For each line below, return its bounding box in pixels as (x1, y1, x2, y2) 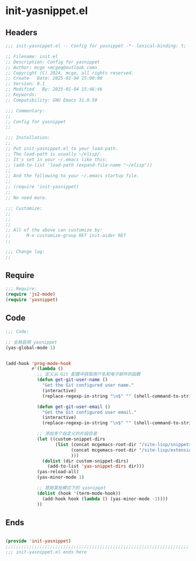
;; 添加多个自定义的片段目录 (36, 431, 98, 437)
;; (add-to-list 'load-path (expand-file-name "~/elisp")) (5, 162, 153, 168)
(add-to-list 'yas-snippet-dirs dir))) (47, 464, 145, 469)
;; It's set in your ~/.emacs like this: (5, 157, 108, 163)
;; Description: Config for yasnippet (5, 59, 100, 65)
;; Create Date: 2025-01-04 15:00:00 (5, 75, 103, 82)
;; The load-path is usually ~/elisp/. (5, 151, 103, 157)
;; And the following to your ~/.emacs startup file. (5, 173, 140, 179)
